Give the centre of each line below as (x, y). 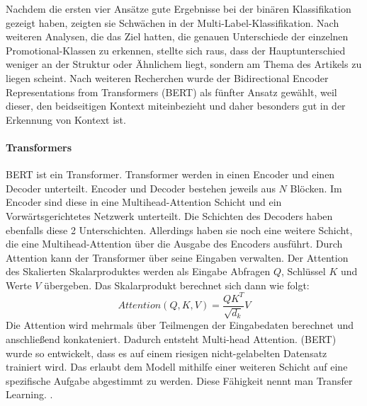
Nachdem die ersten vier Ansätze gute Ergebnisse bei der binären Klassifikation (179, 8)
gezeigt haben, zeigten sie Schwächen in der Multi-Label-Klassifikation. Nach (173, 22)
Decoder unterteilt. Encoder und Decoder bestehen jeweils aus (141, 188)
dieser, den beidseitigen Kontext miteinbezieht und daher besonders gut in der (176, 106)
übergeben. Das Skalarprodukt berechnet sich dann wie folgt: (177, 285)
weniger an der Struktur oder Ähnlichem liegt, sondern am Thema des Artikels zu (184, 64)
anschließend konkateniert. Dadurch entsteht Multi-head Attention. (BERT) (171, 339)
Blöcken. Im (316, 188)
